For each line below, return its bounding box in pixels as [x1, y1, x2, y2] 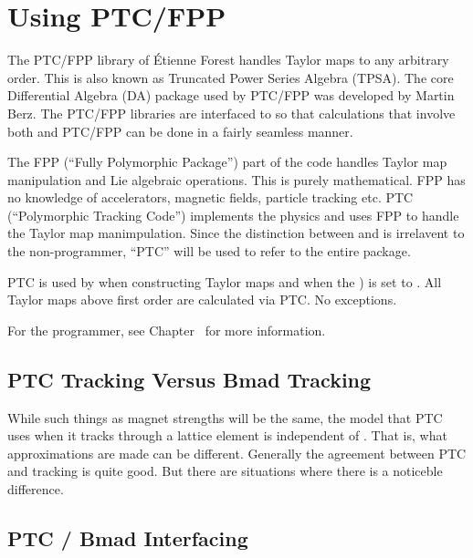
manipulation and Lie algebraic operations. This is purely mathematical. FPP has [7, 170, 466, 189]
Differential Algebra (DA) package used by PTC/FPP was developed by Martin [7, 86, 455, 105]
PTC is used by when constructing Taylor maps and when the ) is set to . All [7, 272, 442, 291]
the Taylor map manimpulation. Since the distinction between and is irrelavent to [7, 223, 465, 243]
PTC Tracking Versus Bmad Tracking [7, 365, 372, 393]
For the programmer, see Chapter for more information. [7, 320, 326, 339]
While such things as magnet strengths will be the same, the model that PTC [7, 408, 443, 427]
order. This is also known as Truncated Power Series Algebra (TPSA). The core [7, 67, 454, 87]
